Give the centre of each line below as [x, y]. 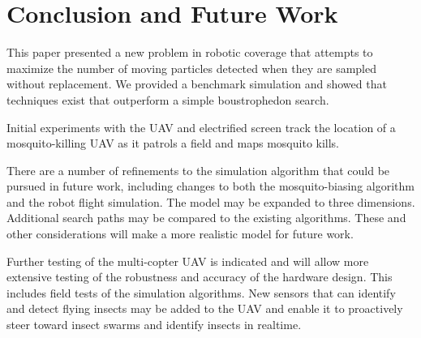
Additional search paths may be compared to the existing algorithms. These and [206, 218]
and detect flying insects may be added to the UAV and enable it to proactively [205, 308]
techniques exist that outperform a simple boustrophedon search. [168, 99]
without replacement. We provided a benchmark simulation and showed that [197, 84]
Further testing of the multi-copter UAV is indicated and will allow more [188, 261]
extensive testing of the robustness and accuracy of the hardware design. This [200, 277]
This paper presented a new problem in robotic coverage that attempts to [190, 52]
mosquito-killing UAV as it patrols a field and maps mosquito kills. [173, 143]
